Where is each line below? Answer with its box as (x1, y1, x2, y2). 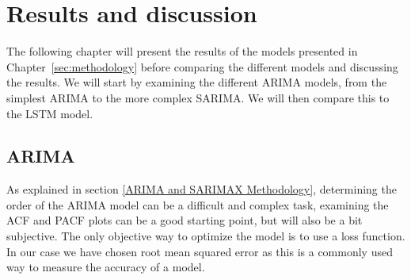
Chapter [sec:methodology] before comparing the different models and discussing (6, 58, 398, 75)
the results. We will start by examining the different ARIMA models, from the (6, 74, 387, 90)
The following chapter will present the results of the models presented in (6, 43, 358, 59)
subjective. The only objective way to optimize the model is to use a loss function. (6, 228, 405, 244)
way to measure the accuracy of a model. (6, 259, 205, 275)
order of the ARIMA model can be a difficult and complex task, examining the (6, 196, 389, 213)
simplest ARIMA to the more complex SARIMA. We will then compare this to (6, 89, 390, 105)
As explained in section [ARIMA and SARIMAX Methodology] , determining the (6, 181, 397, 198)
